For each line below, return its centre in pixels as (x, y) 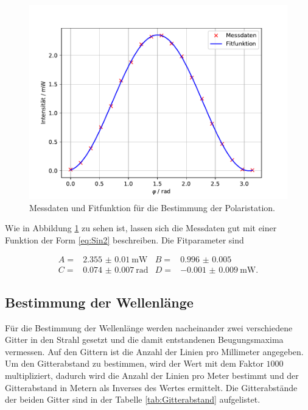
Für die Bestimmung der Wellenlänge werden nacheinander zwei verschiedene (149, 327)
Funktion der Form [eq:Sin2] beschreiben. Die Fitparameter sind (124, 239)
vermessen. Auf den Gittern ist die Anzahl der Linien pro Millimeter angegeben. (154, 351)
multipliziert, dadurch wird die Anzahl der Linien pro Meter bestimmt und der (152, 376)
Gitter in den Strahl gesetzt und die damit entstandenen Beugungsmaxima (144, 340)
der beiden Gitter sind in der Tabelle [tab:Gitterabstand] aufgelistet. (133, 399)
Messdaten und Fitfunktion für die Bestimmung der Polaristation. (152, 207)
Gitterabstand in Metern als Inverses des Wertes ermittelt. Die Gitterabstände (151, 387)
